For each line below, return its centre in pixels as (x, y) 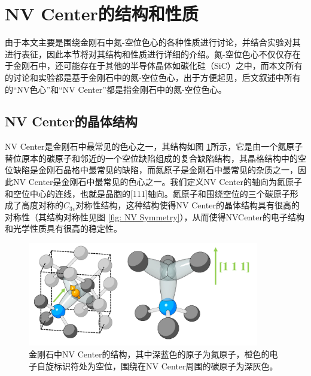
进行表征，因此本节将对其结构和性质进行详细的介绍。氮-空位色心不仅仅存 (149, 54)
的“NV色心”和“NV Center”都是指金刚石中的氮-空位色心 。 (116, 89)
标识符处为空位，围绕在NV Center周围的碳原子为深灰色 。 (166, 366)
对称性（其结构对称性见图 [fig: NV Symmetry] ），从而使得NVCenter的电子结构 (155, 216)
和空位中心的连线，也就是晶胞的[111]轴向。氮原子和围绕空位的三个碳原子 (147, 193)
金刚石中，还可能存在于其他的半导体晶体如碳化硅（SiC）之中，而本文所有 (158, 66)
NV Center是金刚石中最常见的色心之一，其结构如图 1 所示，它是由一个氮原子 (154, 146)
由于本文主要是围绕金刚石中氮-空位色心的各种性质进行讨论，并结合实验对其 (153, 42)
